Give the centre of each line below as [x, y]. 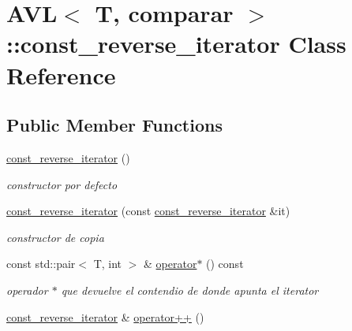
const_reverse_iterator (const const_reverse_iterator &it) [148, 211]
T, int [108, 264]
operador [27, 290]
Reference [61, 74]
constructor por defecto [62, 184]
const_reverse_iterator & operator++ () [105, 316]
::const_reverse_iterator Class [176, 44]
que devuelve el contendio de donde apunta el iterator [190, 290]
